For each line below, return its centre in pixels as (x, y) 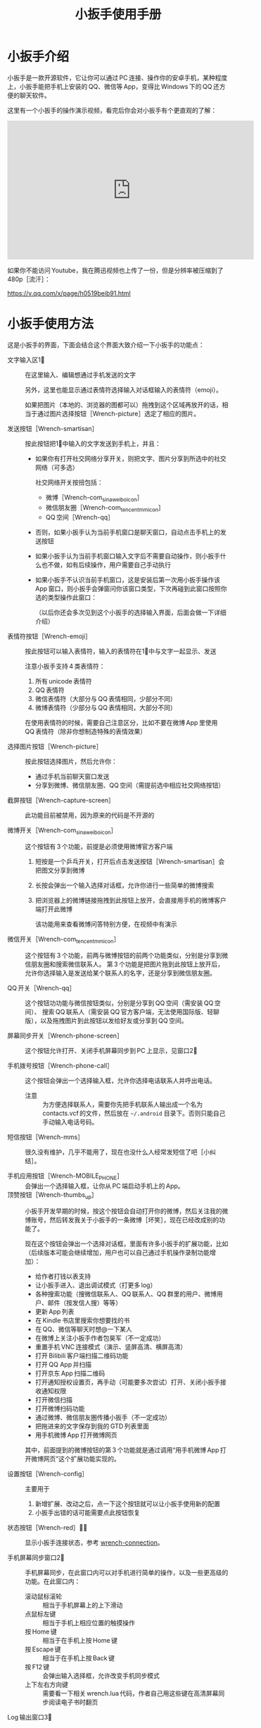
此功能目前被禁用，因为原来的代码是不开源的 (90, 815)
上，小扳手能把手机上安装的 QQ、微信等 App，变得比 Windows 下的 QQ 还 (113, 86)
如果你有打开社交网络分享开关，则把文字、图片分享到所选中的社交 (130, 458)
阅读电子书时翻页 (73, 1702)
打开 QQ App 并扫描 (63, 1364)
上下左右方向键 (46, 1684)
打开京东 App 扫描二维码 (70, 1373)
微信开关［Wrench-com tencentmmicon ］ (64, 940)
